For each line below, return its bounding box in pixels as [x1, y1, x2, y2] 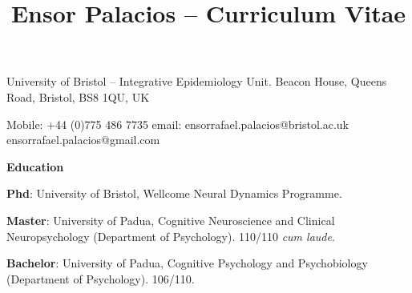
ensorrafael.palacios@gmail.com [6, 131, 160, 148]
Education [6, 158, 64, 175]
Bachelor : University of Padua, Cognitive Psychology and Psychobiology [6, 255, 368, 271]
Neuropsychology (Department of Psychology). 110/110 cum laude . [6, 227, 335, 244]
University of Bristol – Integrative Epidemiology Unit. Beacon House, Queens [6, 73, 387, 90]
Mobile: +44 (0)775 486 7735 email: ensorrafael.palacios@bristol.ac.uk [6, 115, 349, 132]
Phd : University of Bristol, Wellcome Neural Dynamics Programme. [6, 185, 342, 202]
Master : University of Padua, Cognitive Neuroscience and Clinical [6, 211, 335, 228]
